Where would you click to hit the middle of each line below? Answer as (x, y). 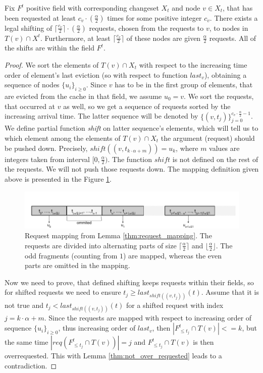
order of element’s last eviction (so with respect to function (96, 74)
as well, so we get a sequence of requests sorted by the (147, 106)
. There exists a (234, 17)
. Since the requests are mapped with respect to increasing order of (148, 317)
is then (203, 342)
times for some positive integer (154, 17)
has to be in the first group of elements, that (184, 85)
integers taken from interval (47, 159)
